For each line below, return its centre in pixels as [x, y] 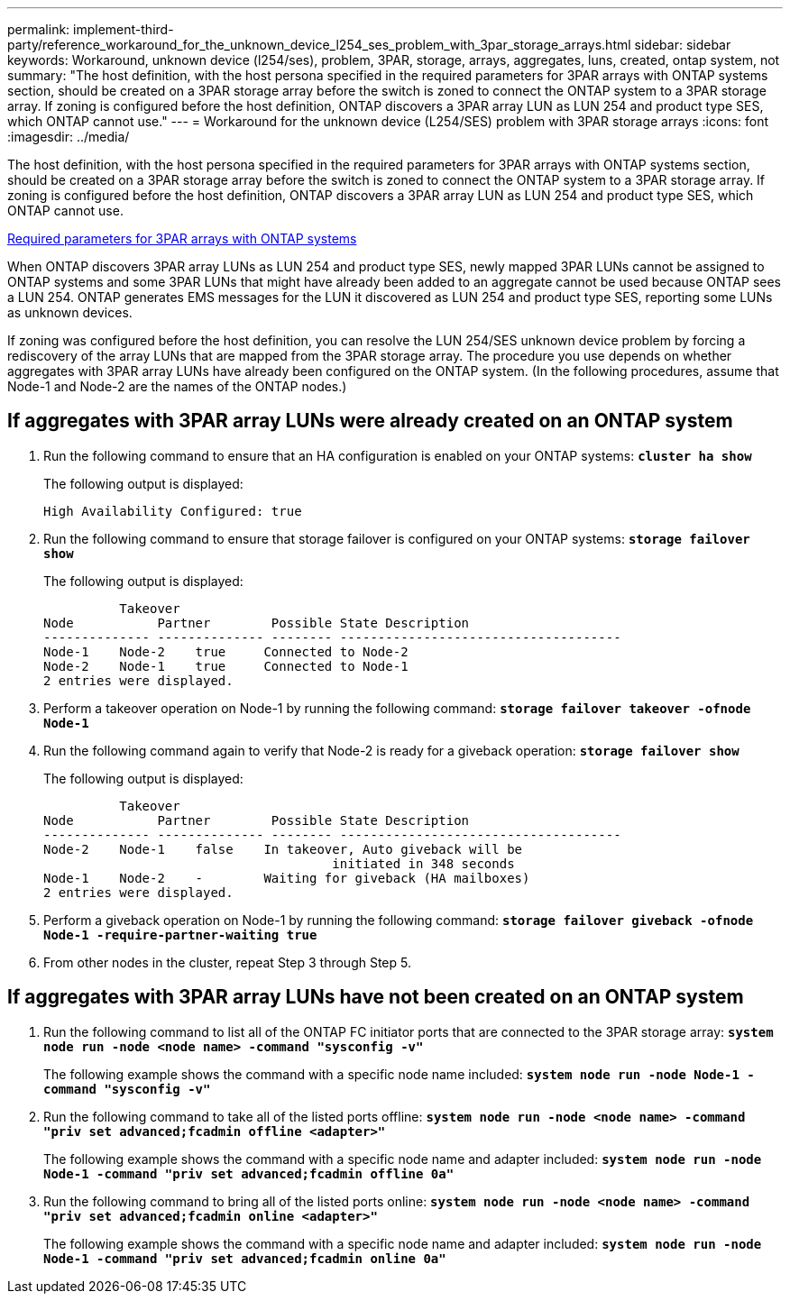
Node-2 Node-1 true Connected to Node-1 [226, 666]
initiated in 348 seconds [423, 863]
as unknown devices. [70, 312]
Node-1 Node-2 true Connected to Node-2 [226, 651]
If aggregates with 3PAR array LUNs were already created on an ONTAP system [370, 421]
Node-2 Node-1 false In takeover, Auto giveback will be [283, 849]
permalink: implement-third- [91, 29]
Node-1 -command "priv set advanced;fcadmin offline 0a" [249, 1173]
